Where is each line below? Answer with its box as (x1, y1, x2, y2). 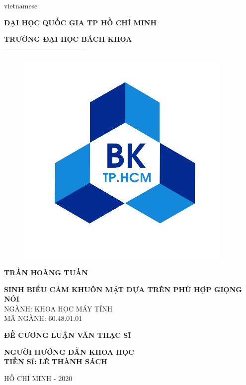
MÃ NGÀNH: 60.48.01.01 (4, 313, 82, 323)
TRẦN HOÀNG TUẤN (4, 267, 88, 277)
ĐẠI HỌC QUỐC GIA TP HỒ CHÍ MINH (4, 17, 157, 27)
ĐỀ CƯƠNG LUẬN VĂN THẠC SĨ (4, 329, 131, 340)
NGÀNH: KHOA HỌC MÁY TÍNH (4, 303, 113, 313)
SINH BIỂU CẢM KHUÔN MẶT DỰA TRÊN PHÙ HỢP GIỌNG (4, 284, 242, 294)
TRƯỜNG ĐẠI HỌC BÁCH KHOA (4, 34, 132, 44)
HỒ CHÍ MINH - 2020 (4, 373, 73, 383)
